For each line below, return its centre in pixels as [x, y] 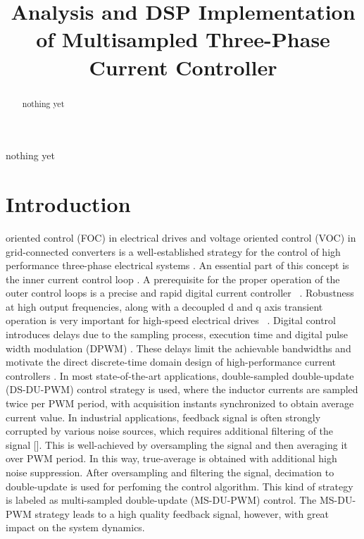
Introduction [68, 203]
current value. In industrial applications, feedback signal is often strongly [163, 417]
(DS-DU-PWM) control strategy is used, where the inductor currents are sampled [182, 389]
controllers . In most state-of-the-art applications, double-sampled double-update [180, 375]
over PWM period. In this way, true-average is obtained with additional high [171, 458]
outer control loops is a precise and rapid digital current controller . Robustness [180, 293]
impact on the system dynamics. [75, 527]
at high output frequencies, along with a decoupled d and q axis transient [164, 306]
